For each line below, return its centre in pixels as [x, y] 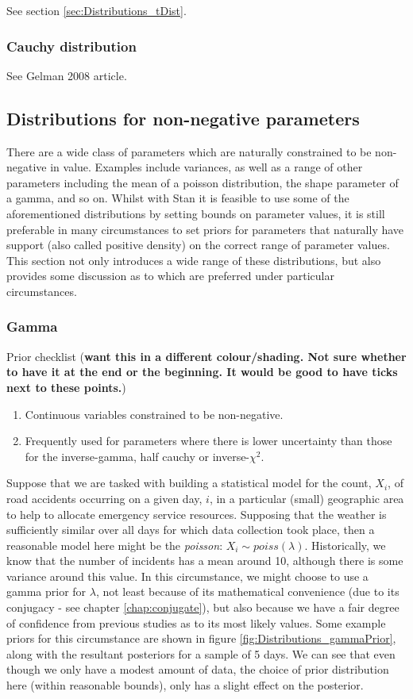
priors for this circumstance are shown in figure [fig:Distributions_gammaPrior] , [201, 638]
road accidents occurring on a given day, [104, 498]
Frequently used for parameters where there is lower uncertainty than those [208, 441]
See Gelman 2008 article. [67, 75]
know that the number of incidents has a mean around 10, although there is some [205, 561]
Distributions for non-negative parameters [183, 118]
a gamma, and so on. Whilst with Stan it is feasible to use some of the [178, 198]
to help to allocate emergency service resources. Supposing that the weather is [197, 514]
